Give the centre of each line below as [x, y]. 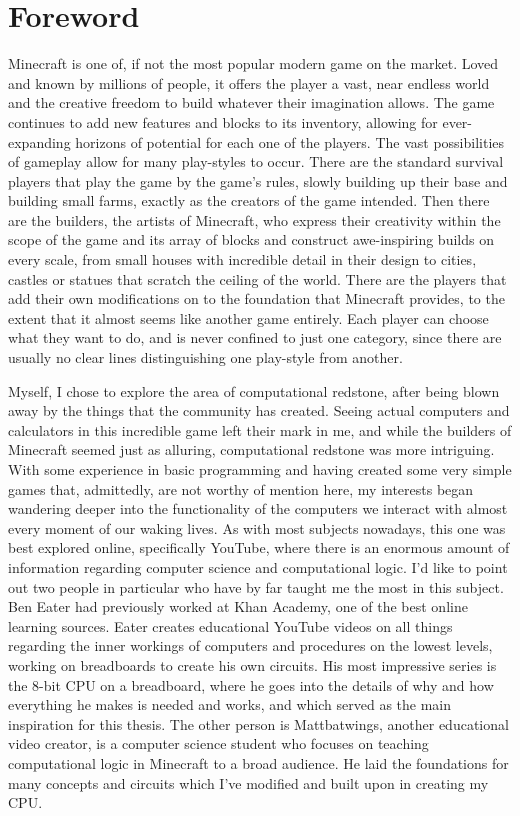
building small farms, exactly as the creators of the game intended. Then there [249, 200]
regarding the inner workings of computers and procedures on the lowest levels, [250, 645]
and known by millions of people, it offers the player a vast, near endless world [249, 82]
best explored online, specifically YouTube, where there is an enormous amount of [259, 547]
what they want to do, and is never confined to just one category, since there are [255, 337]
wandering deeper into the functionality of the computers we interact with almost [258, 508]
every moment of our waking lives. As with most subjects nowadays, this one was [257, 527]
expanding [39, 141]
